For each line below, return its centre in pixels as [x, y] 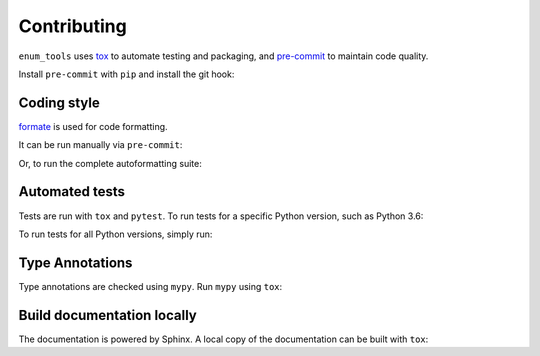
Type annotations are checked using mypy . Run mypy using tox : [150, 286]
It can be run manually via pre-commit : [100, 145]
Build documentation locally [107, 315]
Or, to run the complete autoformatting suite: [110, 163]
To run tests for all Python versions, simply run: [115, 234]
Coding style [59, 102]
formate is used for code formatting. [93, 126]
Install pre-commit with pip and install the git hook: [126, 74]
